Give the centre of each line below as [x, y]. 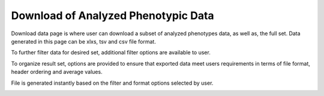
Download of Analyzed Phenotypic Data [112, 16]
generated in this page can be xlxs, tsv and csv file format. [83, 41]
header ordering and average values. [57, 72]
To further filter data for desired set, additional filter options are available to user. [111, 52]
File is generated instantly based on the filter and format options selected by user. [112, 83]
